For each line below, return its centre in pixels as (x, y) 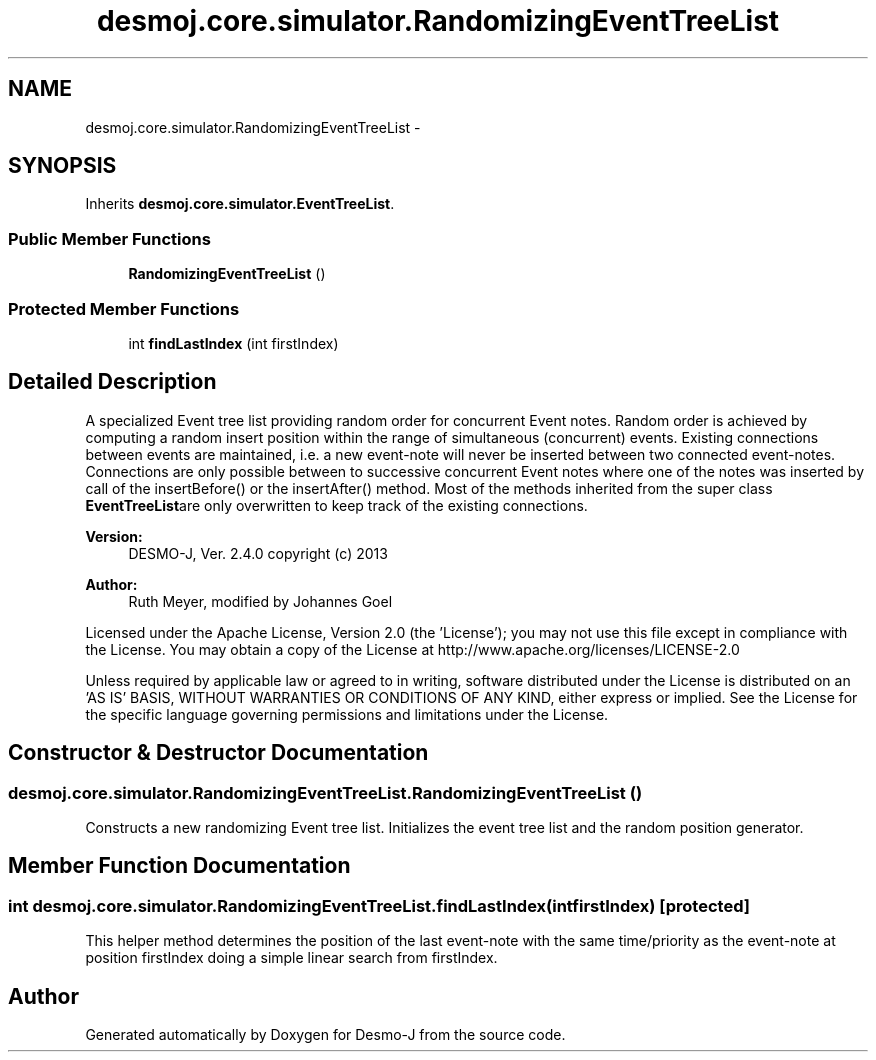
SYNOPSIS (62, 166)
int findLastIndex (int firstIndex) (233, 343)
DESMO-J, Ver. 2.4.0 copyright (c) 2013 (258, 553)
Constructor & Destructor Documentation (218, 753)
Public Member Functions (109, 238)
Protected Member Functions (124, 308)
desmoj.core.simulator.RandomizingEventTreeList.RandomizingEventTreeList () (325, 792)
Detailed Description (112, 382)
